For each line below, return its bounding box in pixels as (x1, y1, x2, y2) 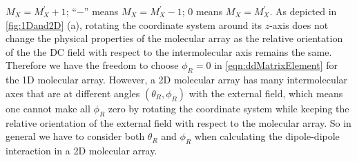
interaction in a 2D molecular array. (6, 143, 157, 157)
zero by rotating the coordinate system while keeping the (108, 101, 349, 115)
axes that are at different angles (6, 85, 140, 100)
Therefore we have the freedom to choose (6, 58, 179, 72)
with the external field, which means (189, 85, 343, 100)
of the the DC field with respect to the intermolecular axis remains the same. (6, 44, 332, 59)
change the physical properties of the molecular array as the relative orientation (6, 31, 343, 45)
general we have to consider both (6, 129, 145, 143)
